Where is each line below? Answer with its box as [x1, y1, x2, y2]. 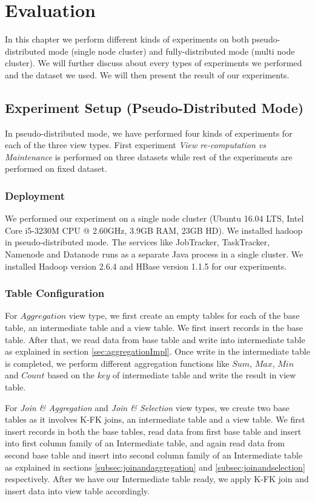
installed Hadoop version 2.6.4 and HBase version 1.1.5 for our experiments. [5, 259, 287, 272]
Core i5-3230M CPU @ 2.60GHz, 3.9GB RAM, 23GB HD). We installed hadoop [5, 223, 303, 236]
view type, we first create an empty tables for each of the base [68, 309, 300, 322]
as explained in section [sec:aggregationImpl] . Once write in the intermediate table [5, 345, 310, 358]
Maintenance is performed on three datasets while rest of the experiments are [5, 150, 293, 163]
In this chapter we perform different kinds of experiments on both [5, 33, 249, 46]
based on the [47, 369, 95, 381]
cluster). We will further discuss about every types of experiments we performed [5, 56, 302, 69]
